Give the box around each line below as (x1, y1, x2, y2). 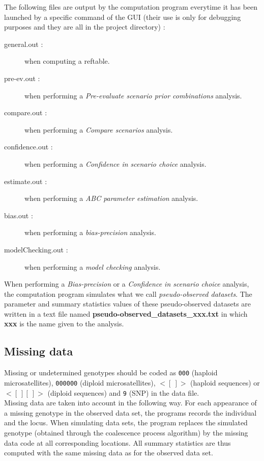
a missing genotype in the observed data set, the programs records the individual (4, 407, 257, 418)
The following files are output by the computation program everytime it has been (4, 2, 258, 12)
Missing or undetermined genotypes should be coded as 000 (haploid (4, 367, 218, 378)
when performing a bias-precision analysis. (24, 227, 156, 238)
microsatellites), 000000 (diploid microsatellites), (4, 377, 156, 388)
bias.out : (4, 210, 33, 220)
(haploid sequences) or (190, 377, 260, 388)
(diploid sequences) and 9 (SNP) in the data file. (47, 387, 199, 398)
